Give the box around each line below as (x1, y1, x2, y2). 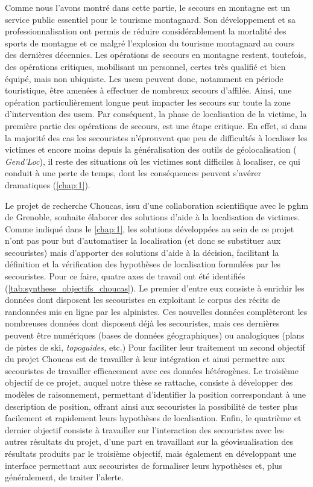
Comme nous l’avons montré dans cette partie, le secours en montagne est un (5, 1, 291, 13)
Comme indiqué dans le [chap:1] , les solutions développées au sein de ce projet (5, 222, 294, 235)
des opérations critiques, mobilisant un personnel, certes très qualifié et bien (5, 60, 286, 72)
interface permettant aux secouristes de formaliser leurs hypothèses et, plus (5, 459, 283, 471)
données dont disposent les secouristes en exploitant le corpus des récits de (5, 293, 280, 306)
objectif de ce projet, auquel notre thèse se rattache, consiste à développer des (5, 376, 293, 389)
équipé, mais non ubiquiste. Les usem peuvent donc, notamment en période (5, 72, 283, 84)
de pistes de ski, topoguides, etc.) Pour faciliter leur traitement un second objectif (5, 340, 305, 353)
